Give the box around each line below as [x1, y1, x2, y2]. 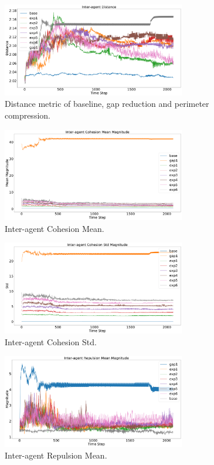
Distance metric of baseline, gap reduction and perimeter [5, 97, 209, 110]
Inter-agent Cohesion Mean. [5, 222, 104, 234]
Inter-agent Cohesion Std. [5, 335, 97, 348]
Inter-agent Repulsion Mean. [5, 449, 107, 461]
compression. [5, 109, 50, 121]
